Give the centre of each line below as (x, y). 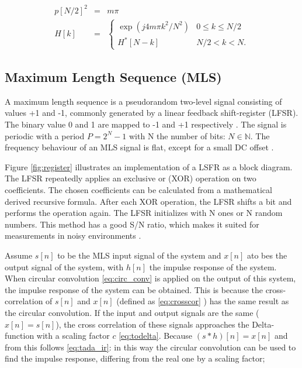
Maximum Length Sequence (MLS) (113, 77)
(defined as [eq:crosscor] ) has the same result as (203, 301)
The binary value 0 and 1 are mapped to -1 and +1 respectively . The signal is (146, 124)
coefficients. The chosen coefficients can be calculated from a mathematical (138, 189)
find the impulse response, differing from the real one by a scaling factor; (135, 358)
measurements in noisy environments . (73, 235)
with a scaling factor (73, 336)
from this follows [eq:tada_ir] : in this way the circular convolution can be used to (150, 347)
